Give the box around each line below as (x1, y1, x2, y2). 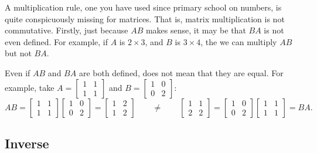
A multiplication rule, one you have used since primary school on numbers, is (5, 1, 282, 13)
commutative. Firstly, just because (5, 24, 128, 36)
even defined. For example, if (5, 35, 108, 47)
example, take (5, 81, 54, 93)
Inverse (5, 134, 49, 152)
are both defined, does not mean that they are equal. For (79, 66, 284, 79)
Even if (5, 66, 30, 79)
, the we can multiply (200, 35, 277, 47)
